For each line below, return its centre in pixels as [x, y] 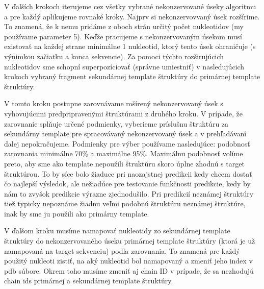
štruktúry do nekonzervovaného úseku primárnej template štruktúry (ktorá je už [130, 241]
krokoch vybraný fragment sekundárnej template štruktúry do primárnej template [132, 76]
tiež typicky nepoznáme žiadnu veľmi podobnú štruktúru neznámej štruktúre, [125, 203]
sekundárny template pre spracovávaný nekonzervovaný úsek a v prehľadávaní [125, 134]
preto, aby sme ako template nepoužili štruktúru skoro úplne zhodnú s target [124, 163]
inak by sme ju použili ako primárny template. [77, 213]
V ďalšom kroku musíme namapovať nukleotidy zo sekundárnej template [117, 231]
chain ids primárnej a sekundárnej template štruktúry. [89, 281]
